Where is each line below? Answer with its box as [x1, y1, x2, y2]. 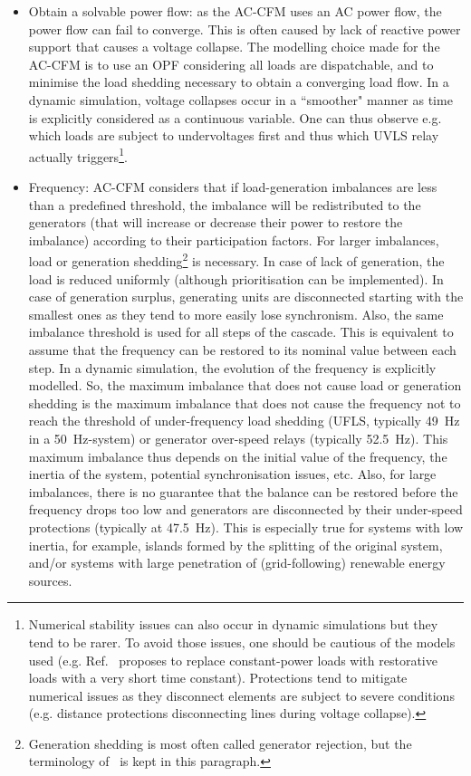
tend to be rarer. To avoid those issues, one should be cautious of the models [28, 632, 456, 651]
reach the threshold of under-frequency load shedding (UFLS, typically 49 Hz [28, 411, 460, 430]
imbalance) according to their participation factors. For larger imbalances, [28, 230, 439, 249]
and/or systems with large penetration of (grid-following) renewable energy [28, 553, 446, 572]
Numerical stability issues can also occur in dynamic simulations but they [28, 615, 438, 634]
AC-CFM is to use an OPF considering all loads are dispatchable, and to [28, 54, 434, 73]
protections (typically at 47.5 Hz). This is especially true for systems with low [28, 517, 464, 536]
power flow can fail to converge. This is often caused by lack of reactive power [28, 19, 461, 38]
